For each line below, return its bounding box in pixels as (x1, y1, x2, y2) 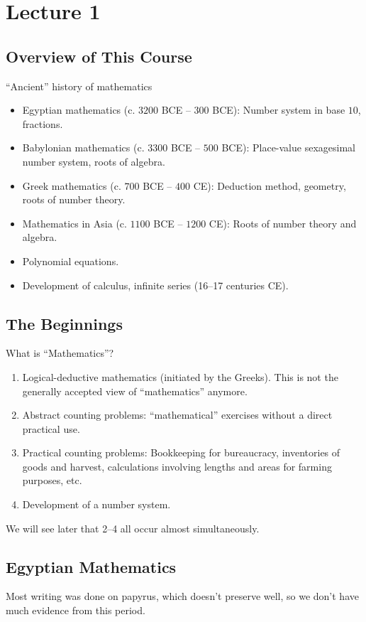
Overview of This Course (6, 45, 192, 67)
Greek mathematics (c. (22, 178, 121, 193)
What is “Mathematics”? (6, 345, 114, 360)
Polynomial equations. (22, 253, 119, 268)
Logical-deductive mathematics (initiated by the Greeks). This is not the (22, 369, 338, 384)
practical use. (22, 421, 80, 436)
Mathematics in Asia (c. (22, 215, 127, 230)
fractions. (22, 116, 63, 131)
